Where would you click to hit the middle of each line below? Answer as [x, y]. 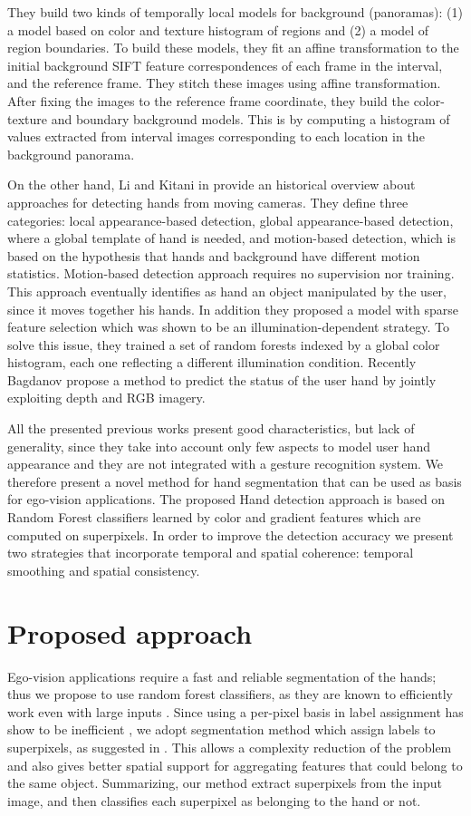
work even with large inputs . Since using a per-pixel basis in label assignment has [235, 711]
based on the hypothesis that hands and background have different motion [214, 255]
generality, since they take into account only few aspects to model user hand [219, 446]
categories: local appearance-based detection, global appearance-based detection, [231, 220]
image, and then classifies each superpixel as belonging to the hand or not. [214, 800]
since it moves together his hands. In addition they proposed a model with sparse [233, 309]
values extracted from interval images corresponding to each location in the [216, 136]
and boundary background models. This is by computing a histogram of [250, 118]
